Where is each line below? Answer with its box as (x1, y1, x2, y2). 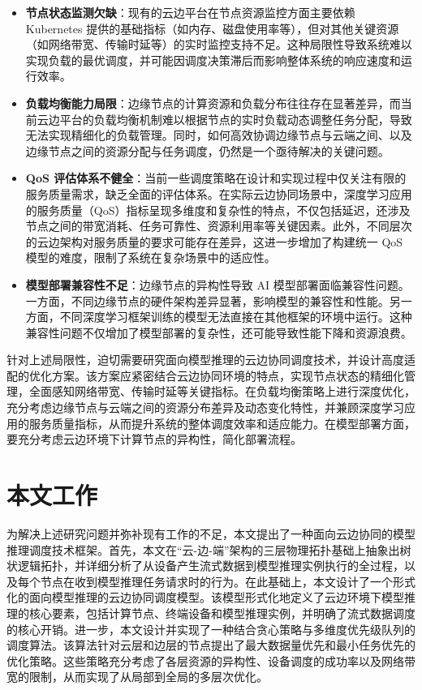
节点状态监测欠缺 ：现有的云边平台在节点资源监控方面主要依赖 (25, 4, 355, 20)
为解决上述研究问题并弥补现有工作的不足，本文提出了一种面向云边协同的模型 (6, 525, 416, 542)
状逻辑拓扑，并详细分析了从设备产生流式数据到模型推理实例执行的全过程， (6, 557, 404, 574)
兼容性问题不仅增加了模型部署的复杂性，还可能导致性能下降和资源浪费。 (25, 324, 412, 341)
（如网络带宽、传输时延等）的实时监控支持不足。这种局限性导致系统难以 (25, 36, 412, 53)
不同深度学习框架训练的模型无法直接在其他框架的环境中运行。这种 (59, 308, 412, 325)
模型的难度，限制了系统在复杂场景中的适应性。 (25, 249, 276, 266)
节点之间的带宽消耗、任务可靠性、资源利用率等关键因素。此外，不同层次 (25, 217, 412, 234)
